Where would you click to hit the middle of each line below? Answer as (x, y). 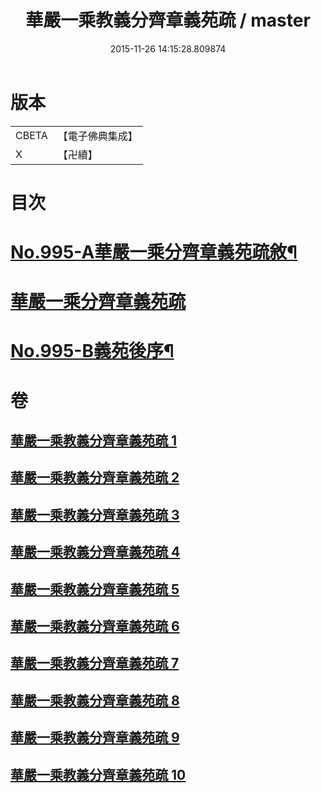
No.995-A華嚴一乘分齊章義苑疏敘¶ (154, 252)
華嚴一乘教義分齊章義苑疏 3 (95, 514)
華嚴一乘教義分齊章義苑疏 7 (95, 663)
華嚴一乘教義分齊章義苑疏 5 (95, 589)
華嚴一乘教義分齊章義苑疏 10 (98, 774)
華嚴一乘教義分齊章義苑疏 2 (95, 477)
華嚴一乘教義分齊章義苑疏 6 (95, 626)
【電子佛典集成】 (97, 136)
